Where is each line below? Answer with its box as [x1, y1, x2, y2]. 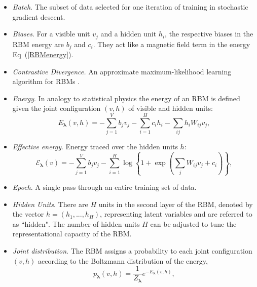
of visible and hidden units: [128, 103, 213, 113]
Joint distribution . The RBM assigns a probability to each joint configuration [12, 245, 252, 256]
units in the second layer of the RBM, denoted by [98, 198, 253, 209]
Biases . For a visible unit [12, 28, 90, 39]
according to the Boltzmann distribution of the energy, [38, 255, 208, 266]
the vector [12, 209, 44, 219]
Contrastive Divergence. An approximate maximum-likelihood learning [12, 66, 232, 76]
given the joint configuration [12, 103, 101, 113]
